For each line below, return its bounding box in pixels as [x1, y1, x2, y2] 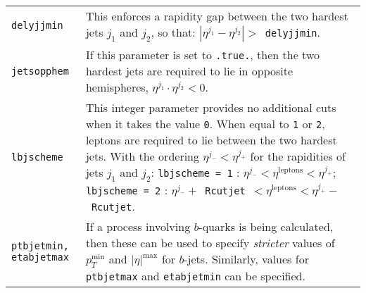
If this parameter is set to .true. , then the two [85, 46, 320, 63]
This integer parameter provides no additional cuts [85, 99, 336, 116]
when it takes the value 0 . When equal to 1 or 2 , [85, 116, 325, 132]
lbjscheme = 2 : [85, 182, 168, 199]
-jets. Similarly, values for [184, 251, 309, 268]
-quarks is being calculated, [198, 218, 334, 235]
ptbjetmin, [11, 239, 69, 251]
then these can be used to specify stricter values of [85, 235, 335, 251]
